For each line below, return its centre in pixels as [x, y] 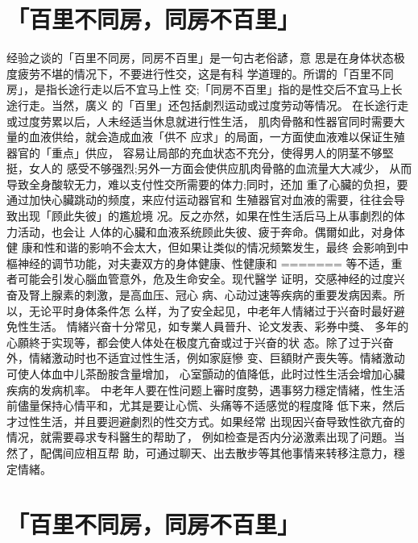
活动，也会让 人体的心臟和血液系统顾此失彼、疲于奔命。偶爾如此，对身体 [211, 231]
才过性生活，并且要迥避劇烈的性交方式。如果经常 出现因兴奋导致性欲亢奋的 [206, 421]
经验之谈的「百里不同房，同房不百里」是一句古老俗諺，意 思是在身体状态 [200, 58]
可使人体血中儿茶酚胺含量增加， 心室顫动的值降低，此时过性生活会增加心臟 [206, 374]
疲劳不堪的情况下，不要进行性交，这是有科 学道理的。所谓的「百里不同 [205, 73]
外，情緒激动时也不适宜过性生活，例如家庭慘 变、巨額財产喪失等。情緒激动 [206, 358]
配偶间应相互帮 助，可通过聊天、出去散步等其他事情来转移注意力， [217, 452]
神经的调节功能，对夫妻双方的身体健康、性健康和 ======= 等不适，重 [210, 263]
